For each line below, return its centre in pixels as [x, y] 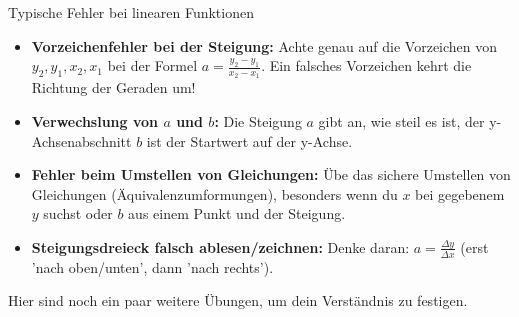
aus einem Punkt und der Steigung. [237, 213]
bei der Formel [152, 65]
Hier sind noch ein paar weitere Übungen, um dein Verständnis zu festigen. [238, 300]
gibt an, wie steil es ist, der [401, 121]
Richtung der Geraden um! [113, 87]
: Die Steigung [258, 121]
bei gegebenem [460, 193]
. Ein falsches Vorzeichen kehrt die [366, 65]
